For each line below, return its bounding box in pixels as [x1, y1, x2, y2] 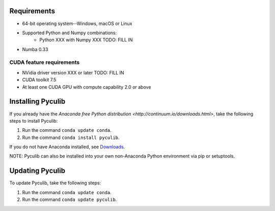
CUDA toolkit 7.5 [22, 77, 57, 83]
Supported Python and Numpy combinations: [22, 30, 117, 36]
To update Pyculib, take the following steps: [9, 180, 101, 186]
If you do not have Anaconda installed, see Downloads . [9, 144, 125, 150]
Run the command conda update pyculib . [22, 197, 117, 203]
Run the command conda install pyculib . [22, 134, 120, 140]
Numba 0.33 [22, 46, 48, 52]
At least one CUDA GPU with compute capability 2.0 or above [22, 84, 151, 90]
